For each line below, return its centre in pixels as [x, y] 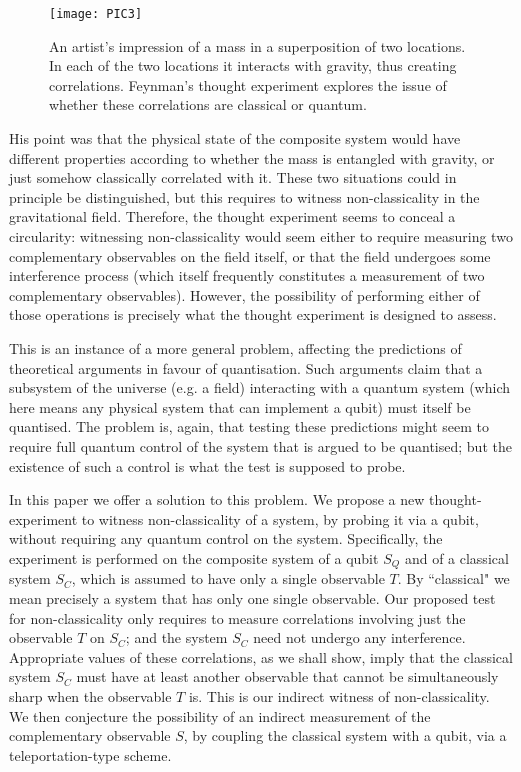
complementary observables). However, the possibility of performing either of [244, 294]
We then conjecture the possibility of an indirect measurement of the [220, 715]
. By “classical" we [453, 578]
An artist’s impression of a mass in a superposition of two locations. [257, 45]
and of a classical [456, 557]
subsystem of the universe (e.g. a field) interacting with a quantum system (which [260, 387]
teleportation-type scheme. [90, 754]
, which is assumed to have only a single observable [228, 578]
